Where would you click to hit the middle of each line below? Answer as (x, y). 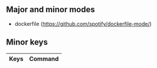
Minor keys (27, 42)
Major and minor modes (51, 10)
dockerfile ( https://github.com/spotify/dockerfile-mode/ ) (83, 23)
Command (44, 59)
